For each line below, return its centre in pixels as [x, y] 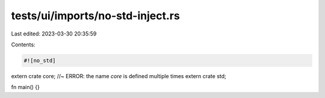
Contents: [23, 44]
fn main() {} [26, 87]
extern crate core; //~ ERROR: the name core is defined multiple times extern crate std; [119, 76]
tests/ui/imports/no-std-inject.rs [95, 16]
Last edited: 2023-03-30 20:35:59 [54, 34]
